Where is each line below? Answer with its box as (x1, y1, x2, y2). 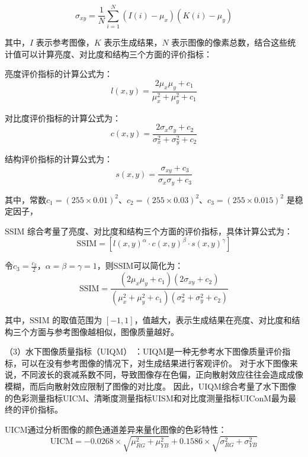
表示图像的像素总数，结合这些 (171, 36, 288, 49)
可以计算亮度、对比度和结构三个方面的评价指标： (21, 47, 212, 60)
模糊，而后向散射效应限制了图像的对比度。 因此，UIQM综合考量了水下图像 (5, 380, 296, 392)
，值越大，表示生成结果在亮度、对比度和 (134, 314, 292, 326)
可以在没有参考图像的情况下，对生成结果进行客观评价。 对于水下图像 (21, 356, 290, 369)
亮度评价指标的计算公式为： (5, 67, 113, 80)
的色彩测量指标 (5, 391, 63, 404)
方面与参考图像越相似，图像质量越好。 (29, 325, 179, 337)
